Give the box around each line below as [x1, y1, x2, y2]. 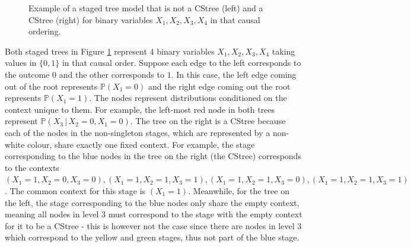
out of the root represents [5, 80, 98, 92]
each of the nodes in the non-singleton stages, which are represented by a [5, 126, 270, 138]
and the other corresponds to [59, 68, 164, 80]
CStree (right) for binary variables [28, 13, 153, 26]
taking [272, 45, 295, 57]
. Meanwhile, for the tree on [188, 184, 289, 197]
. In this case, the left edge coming [171, 68, 297, 80]
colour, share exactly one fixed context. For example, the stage [27, 138, 255, 150]
